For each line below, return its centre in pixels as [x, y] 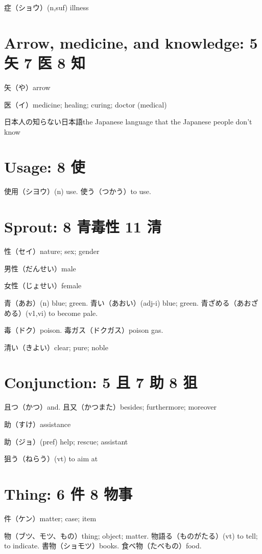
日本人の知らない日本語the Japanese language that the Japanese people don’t [128, 122]
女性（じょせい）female [43, 285]
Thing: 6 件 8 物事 [68, 493]
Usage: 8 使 [45, 167]
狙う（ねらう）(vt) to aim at [51, 459]
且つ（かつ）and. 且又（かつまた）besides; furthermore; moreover [111, 407]
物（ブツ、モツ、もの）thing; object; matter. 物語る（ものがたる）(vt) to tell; [131, 535]
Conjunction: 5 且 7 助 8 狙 [101, 382]
